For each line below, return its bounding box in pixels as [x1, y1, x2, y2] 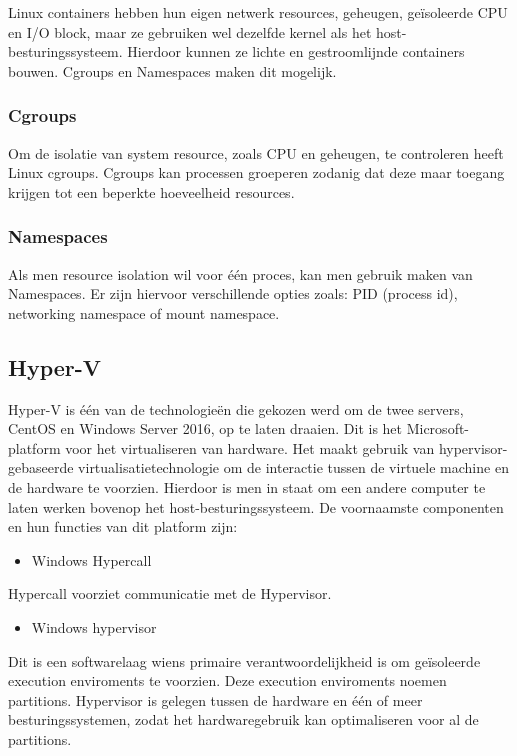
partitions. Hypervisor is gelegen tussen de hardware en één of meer [8, 689, 423, 710]
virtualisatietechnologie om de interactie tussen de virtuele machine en [78, 457, 509, 478]
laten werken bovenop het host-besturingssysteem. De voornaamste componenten [8, 496, 504, 517]
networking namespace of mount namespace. [8, 302, 280, 323]
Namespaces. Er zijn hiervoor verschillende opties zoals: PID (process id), [8, 283, 458, 304]
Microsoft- [406, 418, 470, 439]
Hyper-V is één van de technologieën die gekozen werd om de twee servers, [8, 398, 464, 419]
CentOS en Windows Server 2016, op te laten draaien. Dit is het [8, 418, 403, 439]
